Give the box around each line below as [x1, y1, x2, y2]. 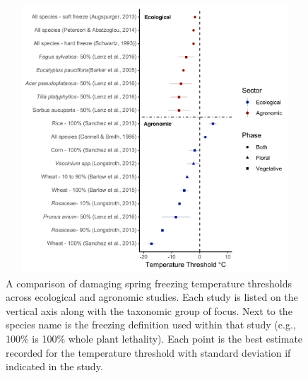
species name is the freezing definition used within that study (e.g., [6, 317, 296, 332]
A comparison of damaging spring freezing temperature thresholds [6, 275, 292, 290]
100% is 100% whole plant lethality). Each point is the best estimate [6, 331, 303, 345]
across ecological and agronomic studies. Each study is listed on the [6, 290, 298, 304]
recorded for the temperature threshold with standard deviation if [6, 345, 291, 360]
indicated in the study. [6, 359, 103, 374]
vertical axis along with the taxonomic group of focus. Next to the [6, 303, 292, 318]
